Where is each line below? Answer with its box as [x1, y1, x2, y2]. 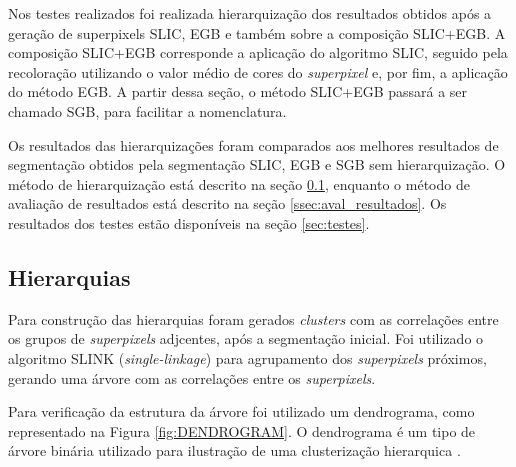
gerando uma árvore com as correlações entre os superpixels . [8, 367, 376, 388]
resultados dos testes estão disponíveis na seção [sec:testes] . [8, 212, 370, 233]
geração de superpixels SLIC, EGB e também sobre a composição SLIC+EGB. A [8, 22, 506, 43]
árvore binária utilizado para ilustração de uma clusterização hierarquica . [8, 440, 461, 461]
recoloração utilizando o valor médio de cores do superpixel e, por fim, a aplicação [8, 61, 508, 82]
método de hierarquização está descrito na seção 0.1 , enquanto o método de [8, 173, 470, 194]
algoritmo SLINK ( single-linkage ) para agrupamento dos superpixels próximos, [8, 347, 487, 368]
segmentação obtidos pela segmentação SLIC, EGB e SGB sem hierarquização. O [8, 154, 506, 175]
